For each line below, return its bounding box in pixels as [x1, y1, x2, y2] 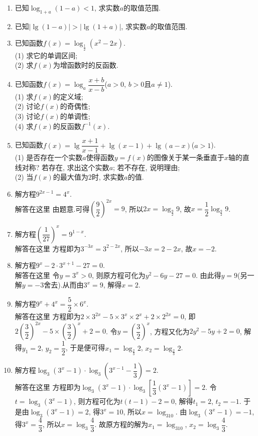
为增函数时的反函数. [53, 60, 118, 70]
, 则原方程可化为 [92, 269, 146, 280]
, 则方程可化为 [73, 396, 120, 406]
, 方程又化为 [150, 326, 190, 336]
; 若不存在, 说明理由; [113, 162, 180, 172]
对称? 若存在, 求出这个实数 [22, 162, 109, 172]
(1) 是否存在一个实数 [15, 152, 83, 163]
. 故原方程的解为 [94, 419, 148, 429]
